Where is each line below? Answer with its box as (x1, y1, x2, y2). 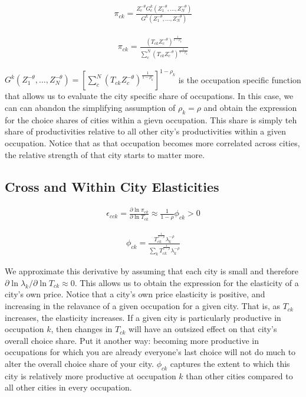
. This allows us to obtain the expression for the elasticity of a (74, 276, 299, 288)
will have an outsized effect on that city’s (129, 323, 277, 335)
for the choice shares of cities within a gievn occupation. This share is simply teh (5, 113, 297, 126)
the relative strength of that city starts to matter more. (5, 148, 205, 160)
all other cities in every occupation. (5, 381, 132, 393)
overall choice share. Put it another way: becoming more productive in (5, 334, 259, 346)
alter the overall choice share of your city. (5, 357, 154, 370)
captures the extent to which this (170, 357, 290, 370)
